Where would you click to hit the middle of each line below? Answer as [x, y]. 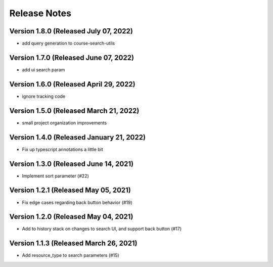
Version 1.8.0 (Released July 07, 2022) [71, 31]
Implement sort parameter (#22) [56, 176]
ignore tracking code [44, 96]
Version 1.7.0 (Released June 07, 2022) [72, 57]
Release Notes [40, 13]
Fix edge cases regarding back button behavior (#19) [77, 202]
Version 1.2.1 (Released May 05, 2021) [70, 190]
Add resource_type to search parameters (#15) [71, 255]
